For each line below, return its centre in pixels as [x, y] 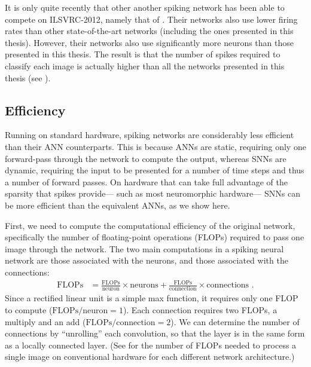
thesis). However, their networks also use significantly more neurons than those [149, 42]
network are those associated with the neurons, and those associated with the [147, 260]
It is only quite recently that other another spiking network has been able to [145, 7]
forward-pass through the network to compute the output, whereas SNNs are [146, 158]
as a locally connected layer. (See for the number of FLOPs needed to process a [151, 345]
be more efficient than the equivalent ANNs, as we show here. [118, 205]
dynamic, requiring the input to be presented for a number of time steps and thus [155, 170]
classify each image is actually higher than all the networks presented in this [145, 65]
